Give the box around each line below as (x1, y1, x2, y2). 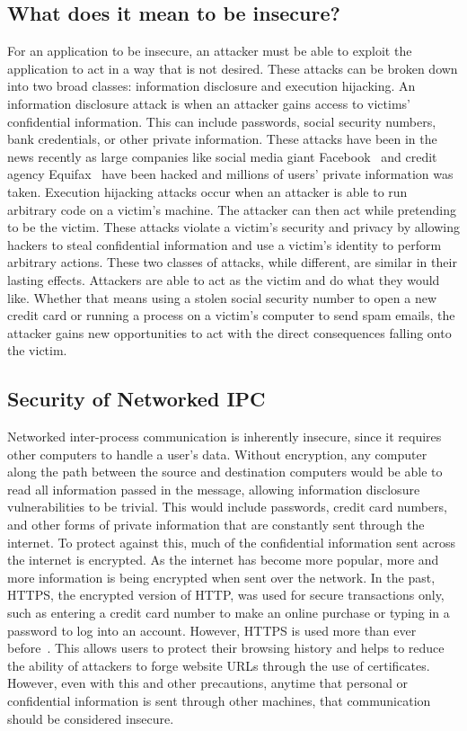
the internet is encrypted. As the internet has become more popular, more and (7, 550, 439, 569)
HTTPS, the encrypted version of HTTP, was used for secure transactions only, (7, 585, 445, 604)
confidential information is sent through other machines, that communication (7, 691, 431, 709)
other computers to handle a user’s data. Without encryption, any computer (7, 444, 427, 463)
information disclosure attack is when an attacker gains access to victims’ (7, 94, 410, 112)
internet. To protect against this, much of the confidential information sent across (7, 532, 456, 551)
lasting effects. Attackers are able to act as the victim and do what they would (7, 270, 440, 289)
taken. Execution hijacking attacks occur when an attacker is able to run (7, 182, 408, 201)
